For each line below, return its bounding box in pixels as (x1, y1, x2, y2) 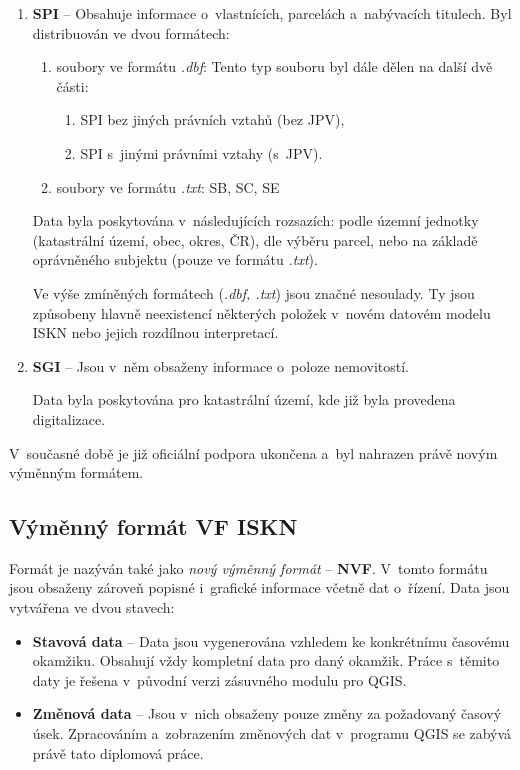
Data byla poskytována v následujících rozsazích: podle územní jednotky (32, 210, 479, 231)
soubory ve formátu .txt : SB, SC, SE (56, 176, 280, 197)
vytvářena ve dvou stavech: (9, 597, 175, 618)
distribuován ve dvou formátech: (32, 22, 230, 43)
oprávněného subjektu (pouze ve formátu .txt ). (32, 249, 318, 270)
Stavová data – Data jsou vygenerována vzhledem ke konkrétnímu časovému (32, 630, 510, 651)
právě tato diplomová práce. (32, 742, 204, 763)
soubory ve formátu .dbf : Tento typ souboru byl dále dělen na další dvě (56, 56, 493, 77)
